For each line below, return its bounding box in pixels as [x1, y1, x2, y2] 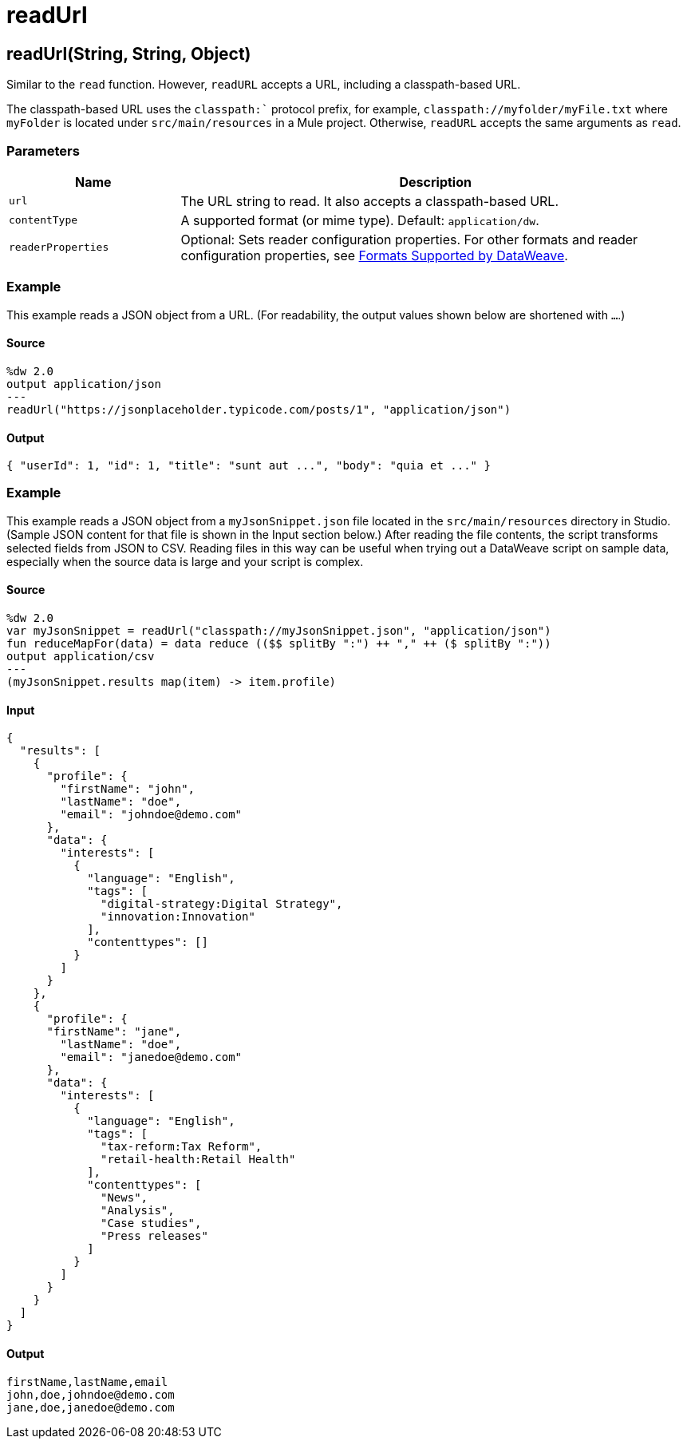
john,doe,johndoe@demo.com [6, 1388, 175, 1401]
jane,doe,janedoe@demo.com [6, 1400, 175, 1414]
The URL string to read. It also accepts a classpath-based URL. [180, 192, 559, 209]
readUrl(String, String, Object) [6, 43, 251, 64]
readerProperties [9, 241, 109, 254]
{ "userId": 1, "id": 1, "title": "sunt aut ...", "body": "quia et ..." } [6, 459, 491, 473]
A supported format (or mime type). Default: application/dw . [180, 212, 539, 228]
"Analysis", [101, 1204, 175, 1217]
